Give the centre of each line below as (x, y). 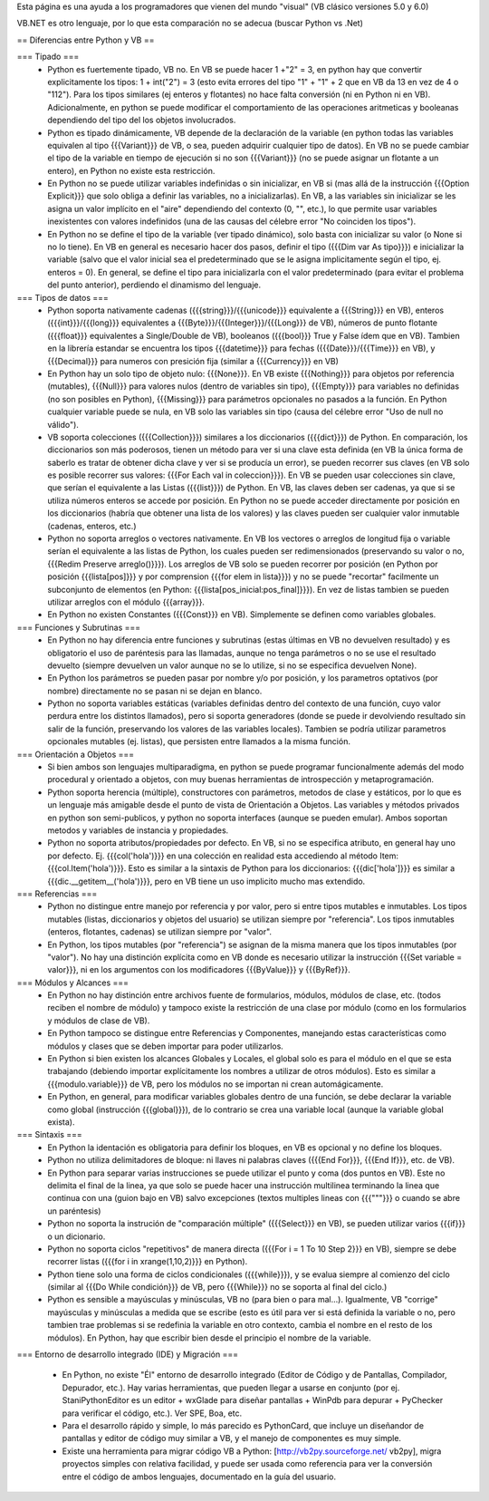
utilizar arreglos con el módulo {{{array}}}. (126, 602)
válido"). (63, 424)
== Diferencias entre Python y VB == (86, 40)
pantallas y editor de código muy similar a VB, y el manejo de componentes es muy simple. (232, 1438)
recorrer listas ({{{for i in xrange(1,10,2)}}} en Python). (148, 1262)
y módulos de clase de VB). (99, 1021)
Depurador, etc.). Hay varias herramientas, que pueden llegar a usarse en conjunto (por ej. (231, 1388)
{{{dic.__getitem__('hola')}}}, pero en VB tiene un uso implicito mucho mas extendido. (206, 881)
